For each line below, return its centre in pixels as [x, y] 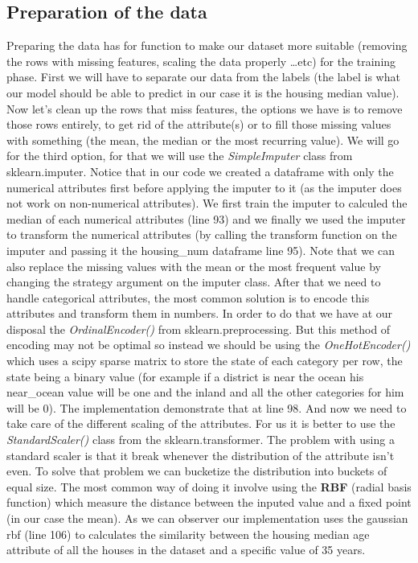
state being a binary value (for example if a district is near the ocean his [185, 376]
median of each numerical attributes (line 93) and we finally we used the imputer [206, 218]
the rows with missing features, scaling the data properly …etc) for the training [201, 61]
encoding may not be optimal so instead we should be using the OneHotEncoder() [209, 345]
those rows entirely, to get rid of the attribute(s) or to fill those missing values [199, 124]
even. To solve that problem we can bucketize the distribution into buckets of [197, 471]
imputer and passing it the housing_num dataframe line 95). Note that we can [201, 250]
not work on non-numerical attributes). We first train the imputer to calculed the [207, 203]
